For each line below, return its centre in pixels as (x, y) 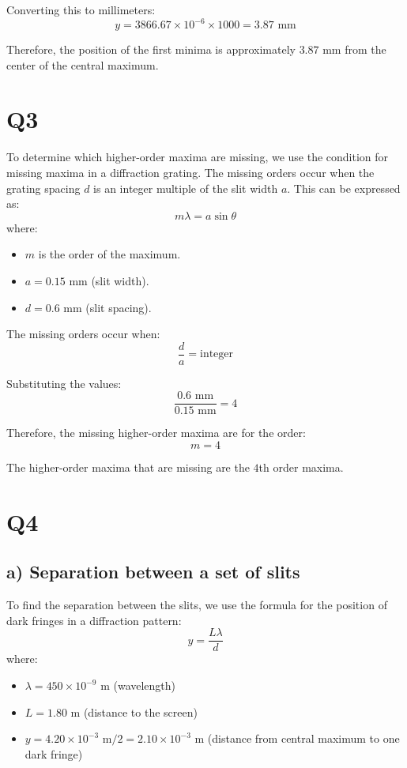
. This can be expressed (344, 188)
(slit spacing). (119, 307)
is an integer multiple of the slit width (186, 188)
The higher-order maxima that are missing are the (128, 467)
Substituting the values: (64, 383)
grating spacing (43, 188)
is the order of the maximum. (109, 254)
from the (366, 49)
